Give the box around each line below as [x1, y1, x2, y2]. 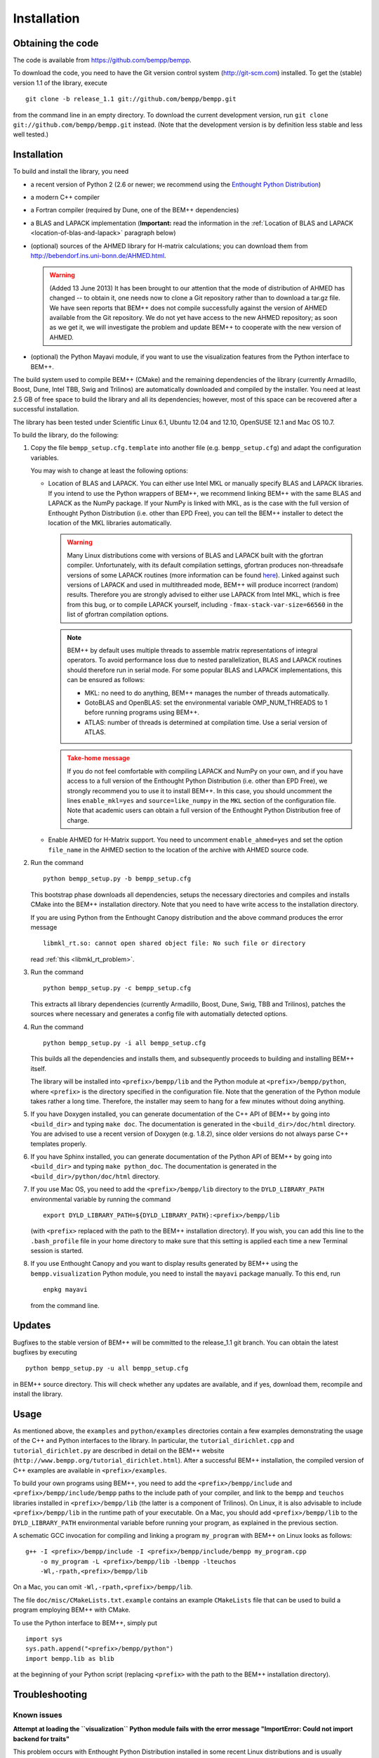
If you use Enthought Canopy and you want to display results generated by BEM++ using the [30, 1259, 298, 1268]
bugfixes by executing [13, 1347, 77, 1356]
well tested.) [13, 130, 49, 139]
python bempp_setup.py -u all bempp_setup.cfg [25, 1364, 189, 1373]
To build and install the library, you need [13, 167, 129, 176]
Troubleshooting [13, 1688, 88, 1701]
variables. [30, 454, 59, 462]
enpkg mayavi [43, 1285, 88, 1294]
